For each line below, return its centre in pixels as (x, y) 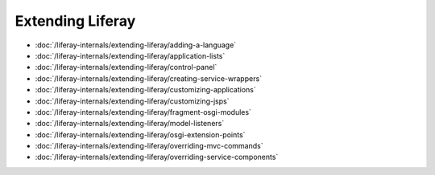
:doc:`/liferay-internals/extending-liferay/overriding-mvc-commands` (149, 146)
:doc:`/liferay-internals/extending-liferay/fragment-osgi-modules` (143, 112)
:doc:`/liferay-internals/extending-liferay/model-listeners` (130, 124)
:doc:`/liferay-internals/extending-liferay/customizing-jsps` (132, 101)
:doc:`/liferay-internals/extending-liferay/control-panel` (126, 67)
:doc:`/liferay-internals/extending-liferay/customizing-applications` (146, 90)
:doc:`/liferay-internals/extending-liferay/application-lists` (130, 55)
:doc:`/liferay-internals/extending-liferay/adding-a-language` (136, 45)
